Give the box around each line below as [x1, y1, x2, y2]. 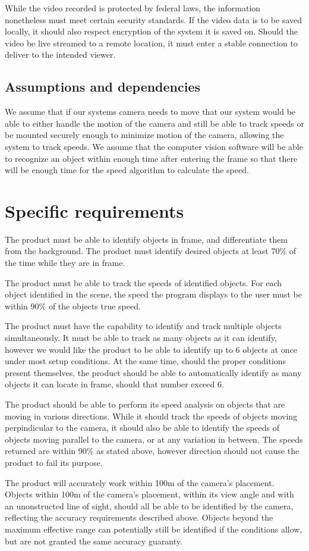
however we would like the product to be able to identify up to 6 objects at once [5, 343, 298, 355]
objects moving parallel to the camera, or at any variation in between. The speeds [5, 433, 303, 445]
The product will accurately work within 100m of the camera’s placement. [5, 476, 275, 489]
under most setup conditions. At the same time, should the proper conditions [5, 355, 286, 367]
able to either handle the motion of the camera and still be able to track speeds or [5, 117, 304, 129]
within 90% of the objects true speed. [5, 299, 141, 312]
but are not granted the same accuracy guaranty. [5, 534, 182, 547]
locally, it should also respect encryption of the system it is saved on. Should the [5, 25, 298, 37]
